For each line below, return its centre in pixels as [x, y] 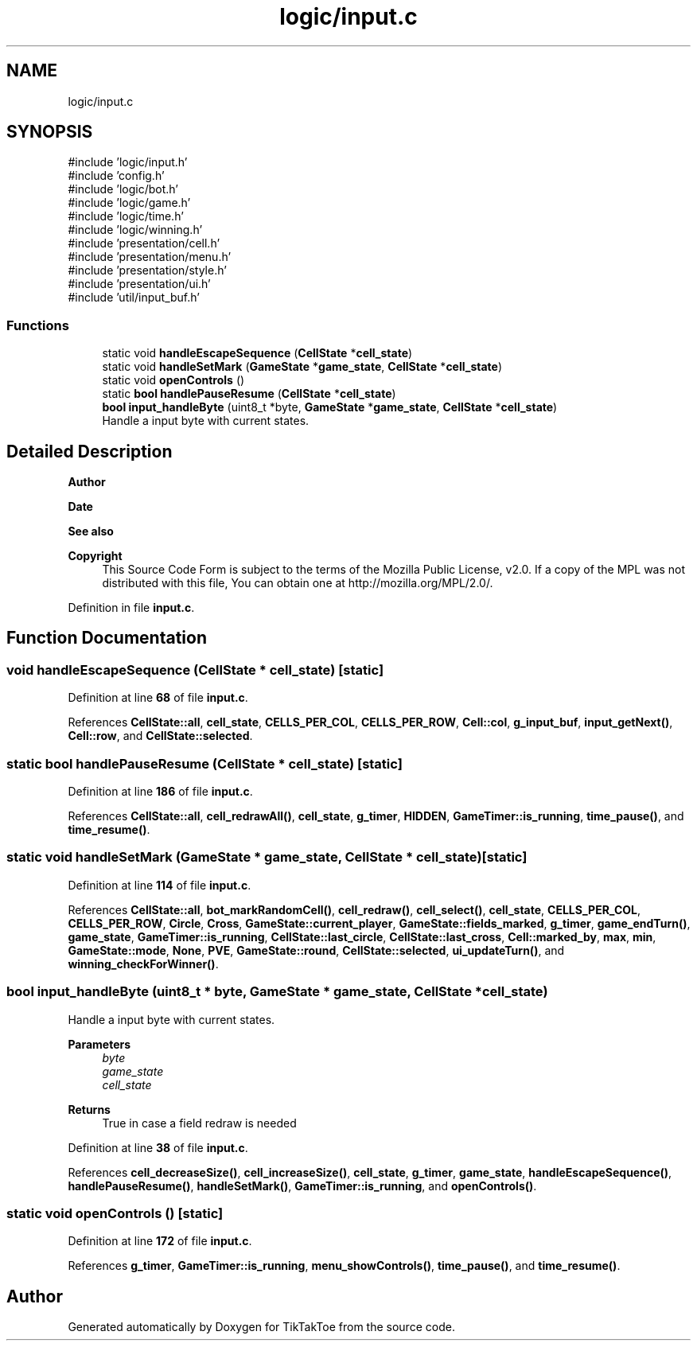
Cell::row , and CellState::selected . [160, 736]
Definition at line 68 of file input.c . [158, 698]
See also [91, 531]
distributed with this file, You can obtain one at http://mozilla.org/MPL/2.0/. [298, 583]
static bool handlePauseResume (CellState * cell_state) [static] [204, 763]
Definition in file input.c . [131, 608]
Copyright [95, 556]
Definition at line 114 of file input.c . [160, 885]
